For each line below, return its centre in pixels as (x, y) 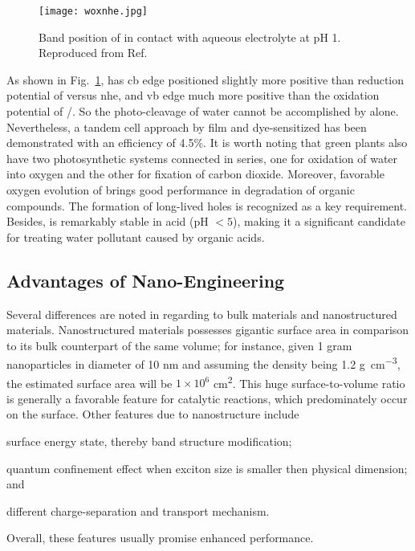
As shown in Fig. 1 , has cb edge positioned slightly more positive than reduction (205, 79)
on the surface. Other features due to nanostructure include (153, 414)
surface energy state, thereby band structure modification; (149, 441)
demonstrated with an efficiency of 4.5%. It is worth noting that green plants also (207, 143)
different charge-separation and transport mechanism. (138, 510)
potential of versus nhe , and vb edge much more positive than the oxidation (193, 95)
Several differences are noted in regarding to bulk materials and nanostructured (202, 314)
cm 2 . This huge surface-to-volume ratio (309, 382)
